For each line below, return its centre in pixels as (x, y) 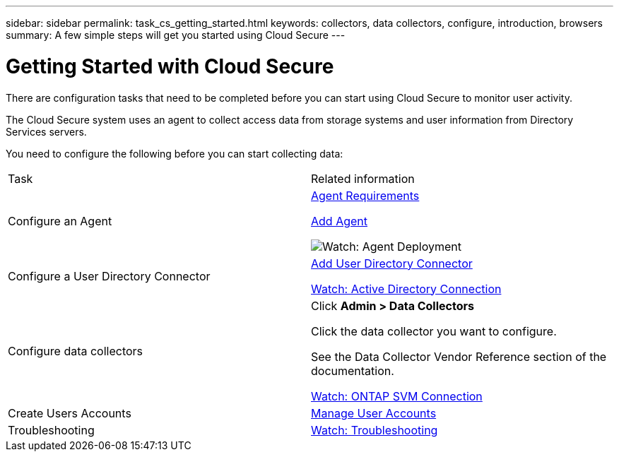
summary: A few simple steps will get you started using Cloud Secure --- (176, 35)
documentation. (353, 370)
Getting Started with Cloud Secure (170, 66)
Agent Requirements (365, 195)
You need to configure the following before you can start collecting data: (175, 153)
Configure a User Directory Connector (109, 276)
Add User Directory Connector (392, 263)
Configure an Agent (60, 221)
